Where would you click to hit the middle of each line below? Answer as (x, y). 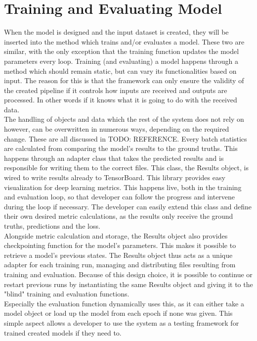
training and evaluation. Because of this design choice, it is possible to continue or (128, 274)
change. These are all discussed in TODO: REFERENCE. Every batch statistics (126, 138)
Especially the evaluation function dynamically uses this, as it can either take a (124, 303)
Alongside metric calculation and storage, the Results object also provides (116, 235)
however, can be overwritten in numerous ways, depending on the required (117, 129)
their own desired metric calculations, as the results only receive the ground (119, 216)
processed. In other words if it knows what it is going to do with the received (121, 100)
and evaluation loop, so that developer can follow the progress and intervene (120, 197)
